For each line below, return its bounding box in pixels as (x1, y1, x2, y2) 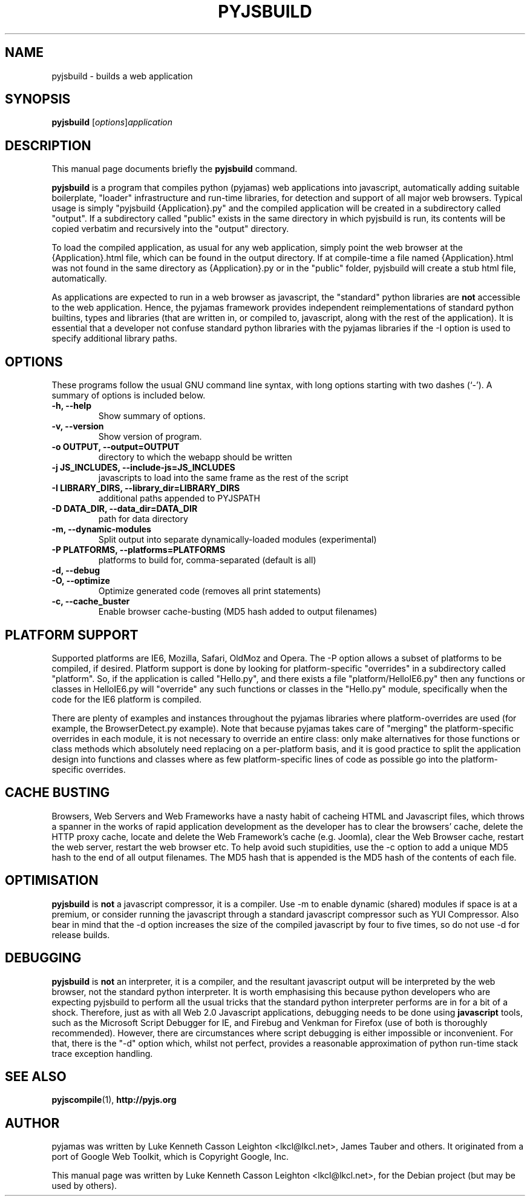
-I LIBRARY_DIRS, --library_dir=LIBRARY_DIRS (51, 483, 240, 494)
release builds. (51, 929, 110, 940)
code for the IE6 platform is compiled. (51, 693, 201, 704)
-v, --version (51, 421, 104, 432)
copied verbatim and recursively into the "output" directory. (51, 223, 289, 234)
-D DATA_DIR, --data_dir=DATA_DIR (51, 503, 198, 514)
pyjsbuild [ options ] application (51, 117, 172, 128)
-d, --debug (51, 565, 100, 576)
